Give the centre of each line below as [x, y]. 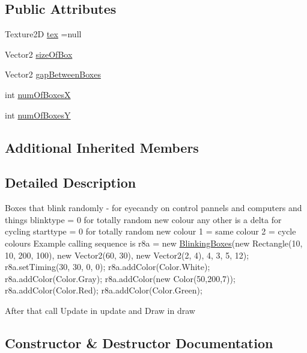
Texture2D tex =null [43, 34]
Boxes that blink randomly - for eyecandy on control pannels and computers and [153, 208]
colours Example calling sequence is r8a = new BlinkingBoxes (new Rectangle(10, [154, 243]
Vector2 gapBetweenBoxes [53, 74]
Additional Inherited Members [102, 147]
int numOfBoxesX [38, 94]
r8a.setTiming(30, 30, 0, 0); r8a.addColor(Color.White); [108, 267]
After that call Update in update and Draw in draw [100, 310]
